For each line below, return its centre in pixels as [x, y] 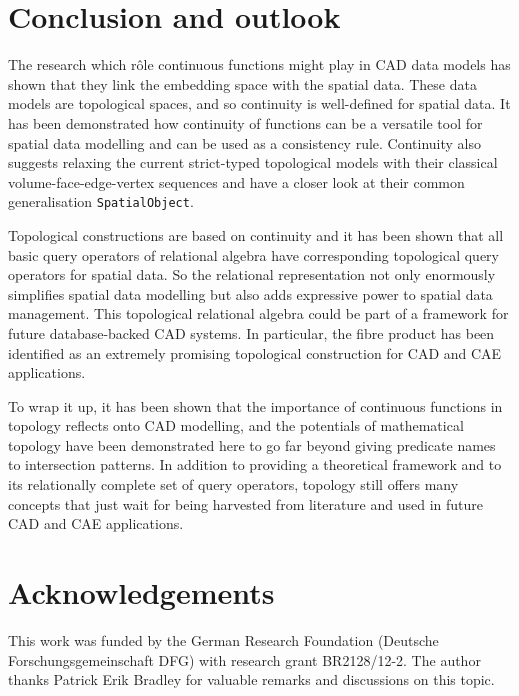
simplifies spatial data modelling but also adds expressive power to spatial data [250, 293]
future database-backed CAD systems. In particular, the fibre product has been [251, 332]
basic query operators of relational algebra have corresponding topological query [253, 254]
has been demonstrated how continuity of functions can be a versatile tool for [245, 122]
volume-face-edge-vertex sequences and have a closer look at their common [236, 181]
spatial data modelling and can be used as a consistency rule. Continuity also [245, 142]
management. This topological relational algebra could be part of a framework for [258, 313]
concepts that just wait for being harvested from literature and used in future [246, 503]
